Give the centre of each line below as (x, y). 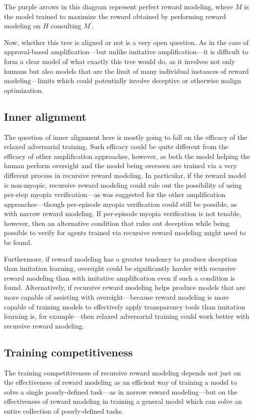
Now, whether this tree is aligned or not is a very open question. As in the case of (127, 42)
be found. (18, 242)
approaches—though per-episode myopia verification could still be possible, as (120, 204)
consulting (66, 26)
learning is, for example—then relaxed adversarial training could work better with (127, 316)
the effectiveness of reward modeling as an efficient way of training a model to (121, 382)
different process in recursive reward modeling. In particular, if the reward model (125, 175)
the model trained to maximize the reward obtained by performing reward (115, 16)
